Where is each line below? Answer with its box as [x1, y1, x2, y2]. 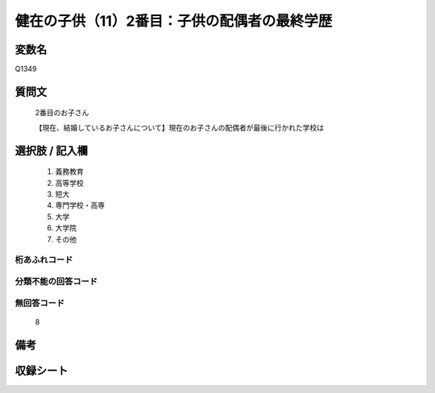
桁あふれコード [14, 254, 73, 266]
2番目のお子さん [35, 108, 89, 118]
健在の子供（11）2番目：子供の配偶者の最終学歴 [14, 12, 333, 30]
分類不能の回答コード [14, 275, 98, 287]
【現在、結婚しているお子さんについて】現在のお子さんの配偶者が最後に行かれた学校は [35, 122, 325, 132]
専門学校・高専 [55, 201, 105, 210]
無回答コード [14, 297, 65, 308]
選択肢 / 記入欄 [14, 143, 89, 157]
